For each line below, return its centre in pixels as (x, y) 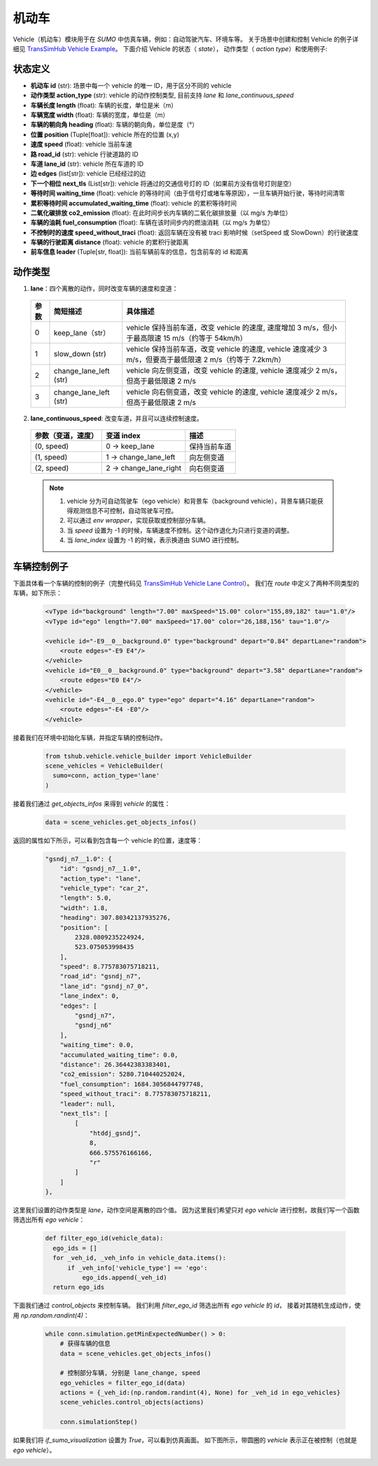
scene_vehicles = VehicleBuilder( (104, 766)
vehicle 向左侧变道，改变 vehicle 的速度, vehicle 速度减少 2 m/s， (234, 370)
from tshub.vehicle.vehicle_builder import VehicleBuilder (148, 756)
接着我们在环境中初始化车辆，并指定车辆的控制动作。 (90, 738)
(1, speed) (51, 457)
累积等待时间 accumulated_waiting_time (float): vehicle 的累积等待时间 (134, 203)
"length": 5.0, (86, 898)
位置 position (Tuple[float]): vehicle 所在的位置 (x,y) (105, 134)
